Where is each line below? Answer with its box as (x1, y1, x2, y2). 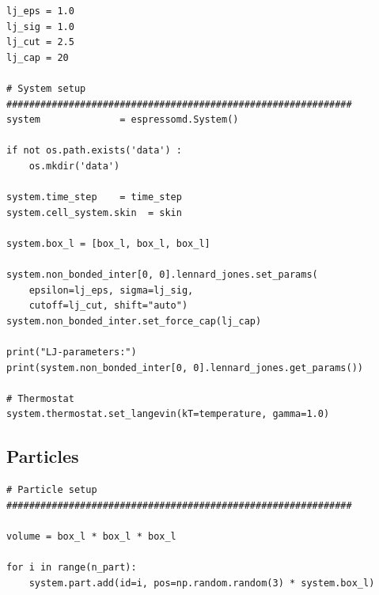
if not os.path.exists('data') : (6, 145, 182, 157)
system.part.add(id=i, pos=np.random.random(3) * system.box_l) (28, 577, 375, 589)
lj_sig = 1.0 (6, 21, 74, 32)
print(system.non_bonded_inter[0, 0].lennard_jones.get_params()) (6, 362, 364, 373)
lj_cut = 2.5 (6, 36, 74, 48)
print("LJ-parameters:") (6, 347, 137, 358)
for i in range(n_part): (6, 562, 137, 574)
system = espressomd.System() (6, 114, 239, 126)
